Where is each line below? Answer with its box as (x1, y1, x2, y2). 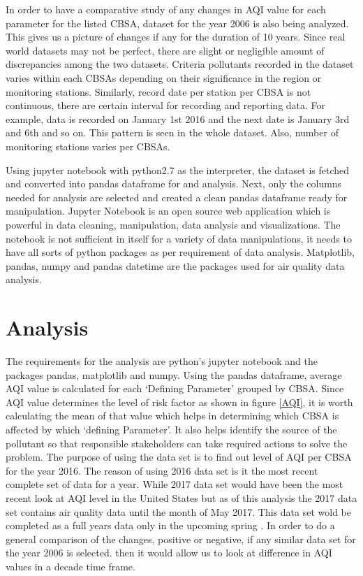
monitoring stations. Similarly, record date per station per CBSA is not (6, 84, 311, 99)
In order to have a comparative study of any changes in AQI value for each (6, 2, 326, 16)
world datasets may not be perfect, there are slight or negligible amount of (6, 43, 325, 57)
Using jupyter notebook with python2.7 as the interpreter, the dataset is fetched (6, 162, 350, 177)
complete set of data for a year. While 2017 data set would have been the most (6, 477, 343, 491)
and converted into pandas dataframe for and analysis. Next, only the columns (6, 176, 342, 191)
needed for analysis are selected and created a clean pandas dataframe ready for (6, 189, 348, 204)
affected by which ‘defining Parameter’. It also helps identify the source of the (6, 422, 337, 436)
